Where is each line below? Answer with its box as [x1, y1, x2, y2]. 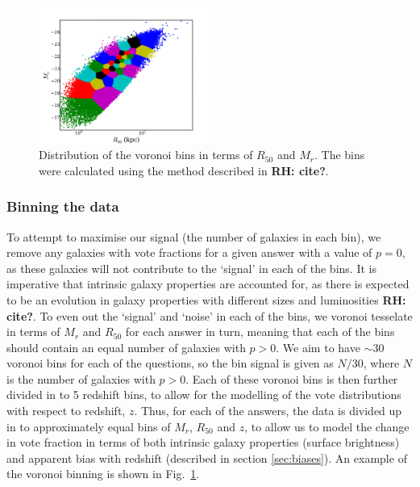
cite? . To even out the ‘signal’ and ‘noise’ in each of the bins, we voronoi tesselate [6, 307, 413, 324]
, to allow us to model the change [244, 418, 410, 435]
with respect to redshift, [6, 402, 126, 419]
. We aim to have [276, 338, 360, 355]
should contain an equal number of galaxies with [6, 338, 246, 355]
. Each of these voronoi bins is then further [185, 370, 398, 387]
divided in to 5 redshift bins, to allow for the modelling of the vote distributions [6, 386, 401, 403]
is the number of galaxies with [6, 370, 156, 387]
